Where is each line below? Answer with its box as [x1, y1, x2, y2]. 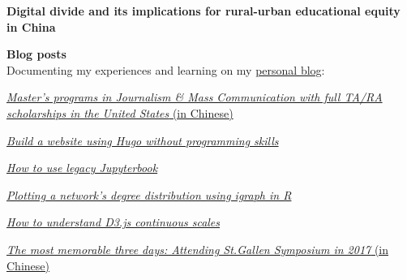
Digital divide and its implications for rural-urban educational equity [6, 2, 401, 19]
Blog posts [6, 45, 66, 62]
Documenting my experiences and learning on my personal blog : [6, 61, 325, 78]
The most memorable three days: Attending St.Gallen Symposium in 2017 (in [6, 240, 389, 257]
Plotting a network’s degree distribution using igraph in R [6, 186, 292, 203]
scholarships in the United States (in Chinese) [6, 104, 233, 121]
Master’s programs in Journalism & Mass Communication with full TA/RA [6, 88, 383, 106]
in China [6, 18, 56, 35]
